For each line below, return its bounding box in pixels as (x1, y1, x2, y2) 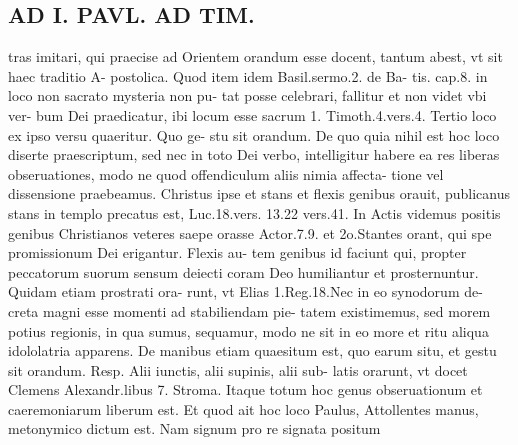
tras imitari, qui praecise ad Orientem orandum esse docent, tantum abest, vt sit (8, 46, 503, 67)
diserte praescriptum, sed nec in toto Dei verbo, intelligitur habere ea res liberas (8, 144, 500, 165)
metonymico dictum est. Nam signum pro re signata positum (8, 418, 381, 439)
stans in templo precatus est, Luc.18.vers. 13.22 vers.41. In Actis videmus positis (8, 202, 501, 223)
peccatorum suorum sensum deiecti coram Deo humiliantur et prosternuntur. (8, 261, 479, 282)
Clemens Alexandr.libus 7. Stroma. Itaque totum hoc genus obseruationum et (8, 379, 483, 400)
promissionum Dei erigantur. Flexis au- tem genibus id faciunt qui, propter (8, 242, 467, 263)
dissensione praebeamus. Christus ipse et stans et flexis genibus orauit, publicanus (8, 183, 510, 204)
